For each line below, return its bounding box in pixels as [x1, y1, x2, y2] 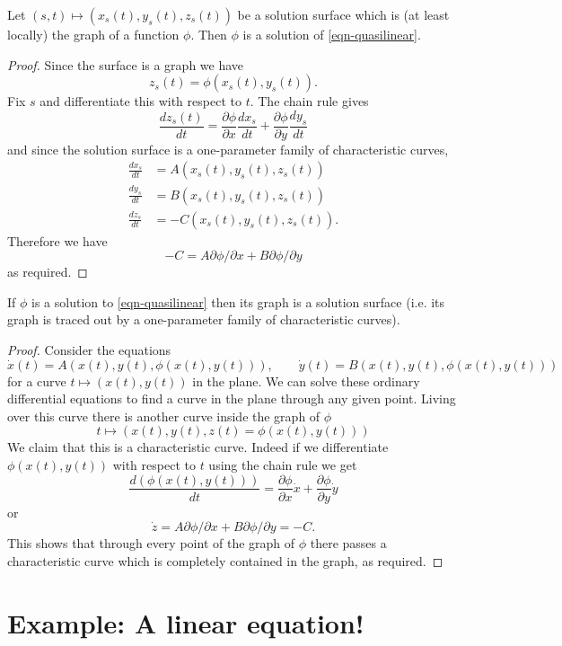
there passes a [310, 534, 387, 553]
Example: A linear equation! [7, 604, 364, 641]
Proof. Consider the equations [7, 340, 171, 358]
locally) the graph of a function [7, 25, 180, 43]
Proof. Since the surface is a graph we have [7, 55, 244, 74]
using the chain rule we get [208, 455, 357, 473]
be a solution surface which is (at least [237, 5, 450, 23]
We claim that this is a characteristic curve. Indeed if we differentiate [7, 438, 389, 456]
